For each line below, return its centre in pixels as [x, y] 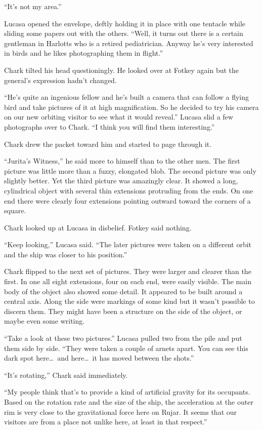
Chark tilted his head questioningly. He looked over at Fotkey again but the [122, 70]
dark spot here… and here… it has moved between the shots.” [99, 358]
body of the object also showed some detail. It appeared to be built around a [123, 291]
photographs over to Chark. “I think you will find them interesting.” [109, 126]
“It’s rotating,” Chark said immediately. [66, 375]
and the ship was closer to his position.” [66, 254]
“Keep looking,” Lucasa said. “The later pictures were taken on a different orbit [128, 244]
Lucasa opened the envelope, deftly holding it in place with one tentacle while [125, 23]
